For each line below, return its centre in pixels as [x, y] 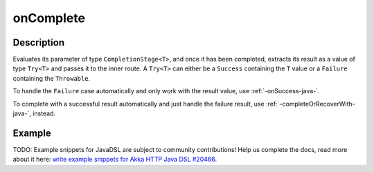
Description [39, 42]
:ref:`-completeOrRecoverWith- [311, 104]
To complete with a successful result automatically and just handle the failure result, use [139, 104]
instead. [44, 113]
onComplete [49, 18]
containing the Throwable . [51, 78]
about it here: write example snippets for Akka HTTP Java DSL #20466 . [115, 160]
